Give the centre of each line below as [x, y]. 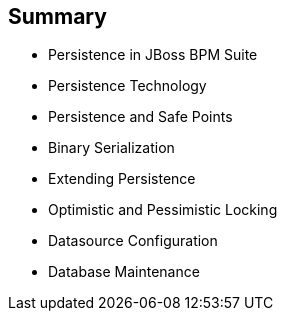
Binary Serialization [111, 148]
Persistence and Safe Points [140, 117]
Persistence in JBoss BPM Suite [153, 55]
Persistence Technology [127, 86]
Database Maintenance [124, 272]
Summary [57, 16]
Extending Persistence [122, 179]
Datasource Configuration [133, 241]
